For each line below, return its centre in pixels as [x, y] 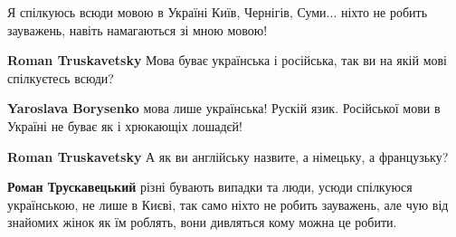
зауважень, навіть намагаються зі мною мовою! [138, 29]
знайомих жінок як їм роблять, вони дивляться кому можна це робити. [202, 222]
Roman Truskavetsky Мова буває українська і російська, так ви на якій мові [228, 60]
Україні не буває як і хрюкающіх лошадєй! [125, 125]
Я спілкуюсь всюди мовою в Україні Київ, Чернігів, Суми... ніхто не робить [218, 12]
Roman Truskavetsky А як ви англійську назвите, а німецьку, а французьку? [228, 156]
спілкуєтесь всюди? [61, 77]
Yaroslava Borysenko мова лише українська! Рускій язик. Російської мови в [224, 108]
